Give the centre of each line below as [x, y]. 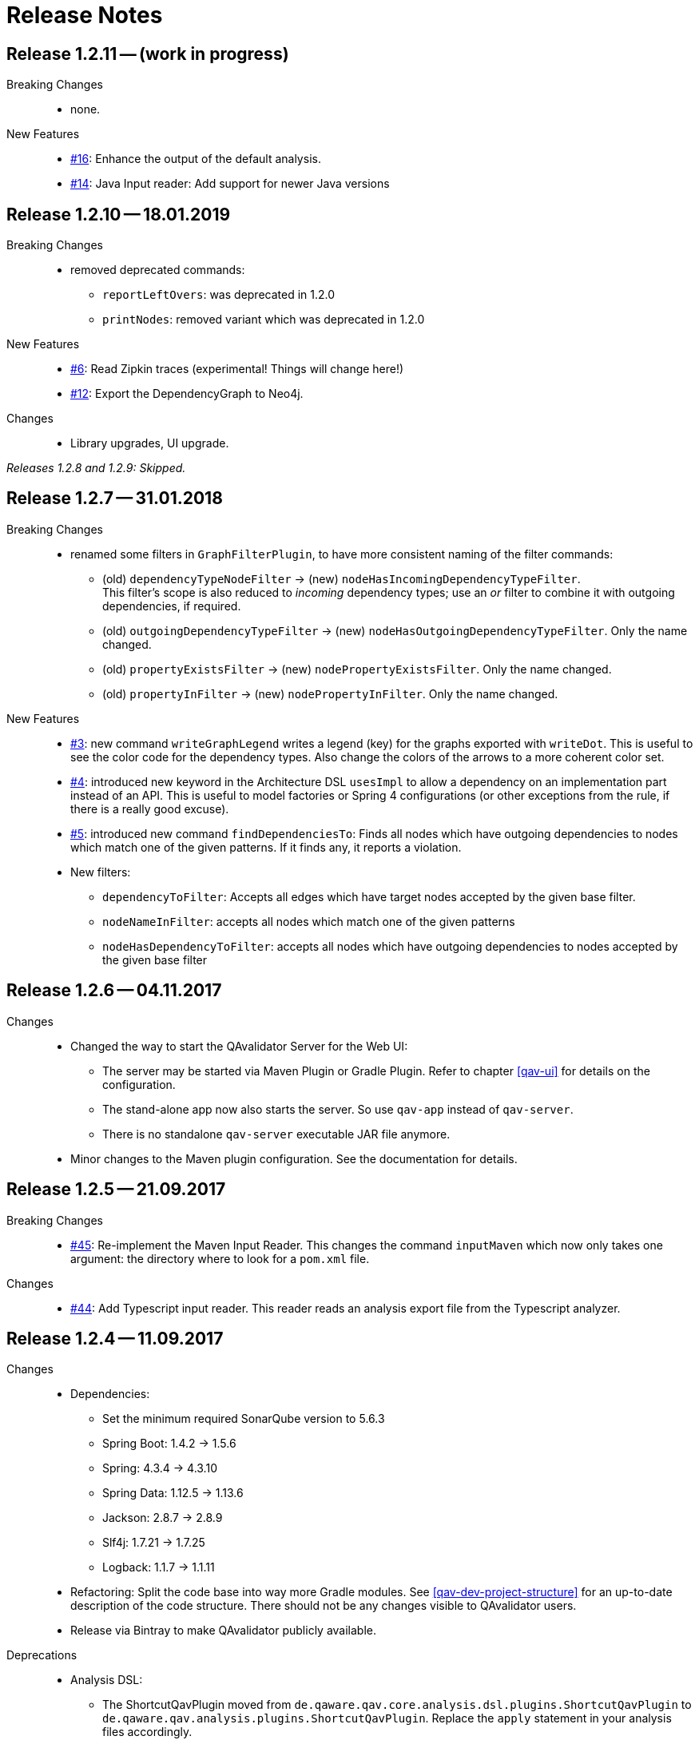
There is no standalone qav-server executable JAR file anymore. [276, 1134]
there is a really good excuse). [150, 808]
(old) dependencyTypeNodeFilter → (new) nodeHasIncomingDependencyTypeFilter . [342, 578]
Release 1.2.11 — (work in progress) [148, 54]
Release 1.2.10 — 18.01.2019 [119, 214]
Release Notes [85, 15]
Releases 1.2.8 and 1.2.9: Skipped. [96, 468]
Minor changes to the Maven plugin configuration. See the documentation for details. [294, 1158]
